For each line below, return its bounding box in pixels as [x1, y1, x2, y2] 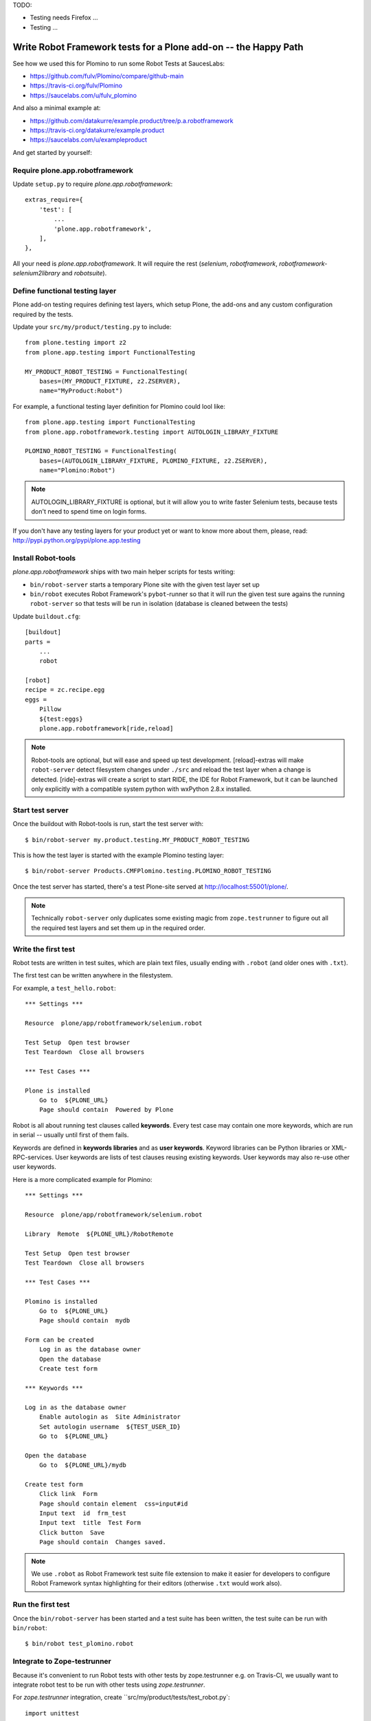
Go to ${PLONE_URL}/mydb [38, 1461, 127, 1469]
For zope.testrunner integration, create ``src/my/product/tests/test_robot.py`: [12, 1693, 230, 1702]
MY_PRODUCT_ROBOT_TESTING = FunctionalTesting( [25, 368, 188, 375]
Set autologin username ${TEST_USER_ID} [38, 1422, 181, 1430]
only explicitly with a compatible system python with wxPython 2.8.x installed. [31, 785, 252, 793]
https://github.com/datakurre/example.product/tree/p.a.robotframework [30, 116, 234, 125]
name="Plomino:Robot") [38, 467, 116, 474]
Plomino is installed [25, 1298, 98, 1305]
